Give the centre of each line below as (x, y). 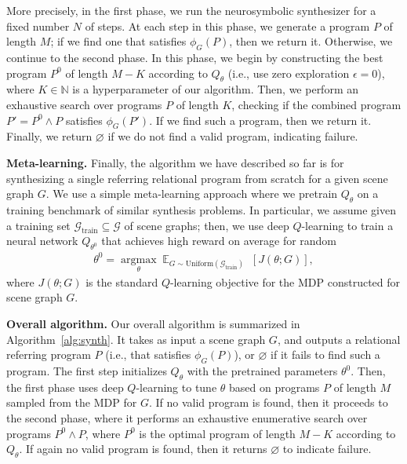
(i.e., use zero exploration (289, 73)
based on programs (274, 387)
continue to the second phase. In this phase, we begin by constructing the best (195, 57)
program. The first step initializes (87, 371)
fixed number (38, 26)
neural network (42, 241)
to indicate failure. (327, 449)
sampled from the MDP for (72, 402)
